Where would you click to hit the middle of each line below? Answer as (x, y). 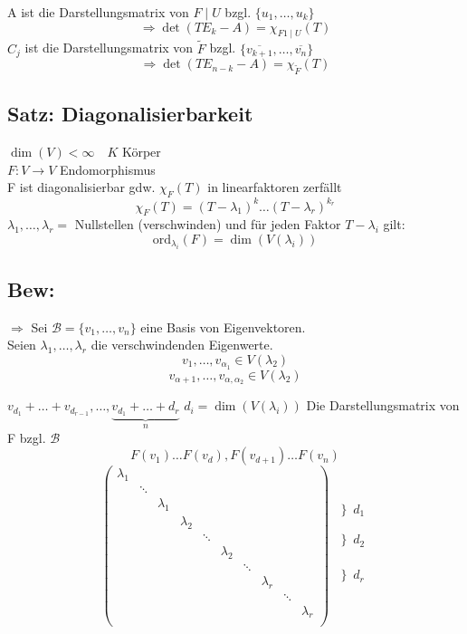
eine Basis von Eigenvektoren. (223, 327)
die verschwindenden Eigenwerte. (182, 345)
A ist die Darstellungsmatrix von (98, 12)
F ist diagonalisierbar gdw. (81, 187)
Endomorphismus (107, 169)
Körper (141, 152)
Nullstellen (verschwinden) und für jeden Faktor (208, 224)
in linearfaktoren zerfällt (275, 187)
